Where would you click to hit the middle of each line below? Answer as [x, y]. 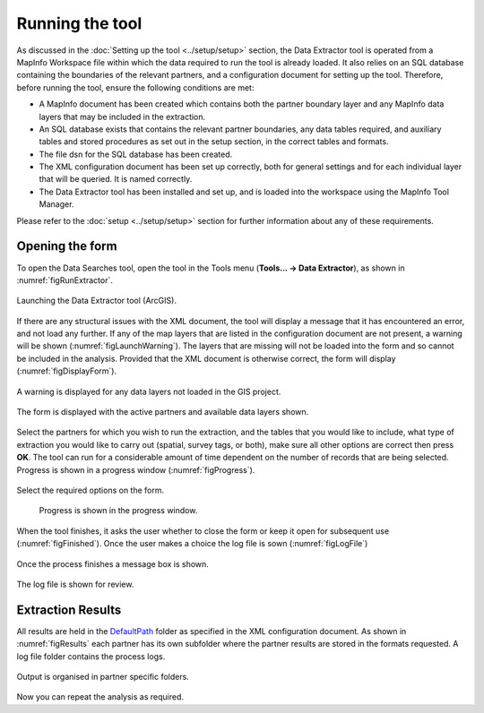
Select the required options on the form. [91, 490]
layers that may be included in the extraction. [122, 116]
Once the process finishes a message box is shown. [113, 563]
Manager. [56, 204]
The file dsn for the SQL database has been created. [136, 154]
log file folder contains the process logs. [91, 656]
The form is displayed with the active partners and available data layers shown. [163, 412]
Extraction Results [69, 610]
